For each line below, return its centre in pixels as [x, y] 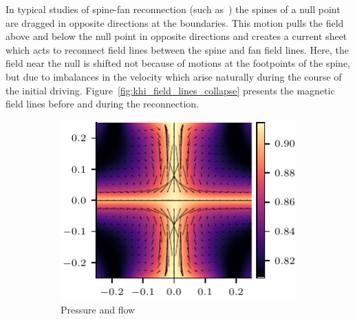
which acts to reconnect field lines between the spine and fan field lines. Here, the [177, 49]
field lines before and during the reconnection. [103, 104]
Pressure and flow [98, 309]
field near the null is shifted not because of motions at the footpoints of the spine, [178, 63]
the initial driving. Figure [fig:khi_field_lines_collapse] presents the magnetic [170, 90]
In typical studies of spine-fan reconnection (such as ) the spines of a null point [173, 9]
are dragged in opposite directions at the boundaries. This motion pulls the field [175, 22]
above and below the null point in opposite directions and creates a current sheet [176, 36]
